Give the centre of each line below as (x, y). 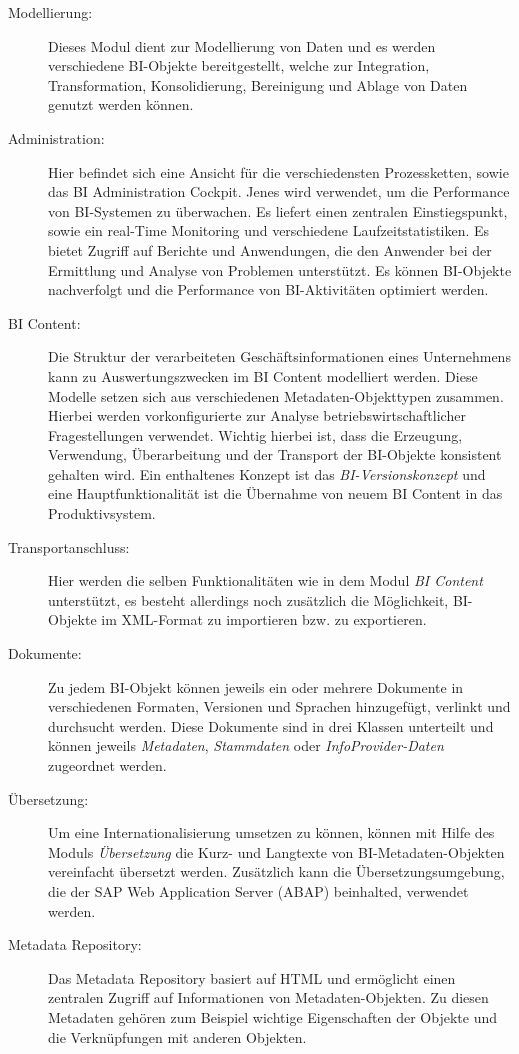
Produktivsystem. (102, 513)
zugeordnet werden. (107, 765)
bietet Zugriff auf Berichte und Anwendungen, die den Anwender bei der (270, 249)
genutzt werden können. (121, 104)
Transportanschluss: (69, 546)
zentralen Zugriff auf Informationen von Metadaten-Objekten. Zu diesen (268, 997)
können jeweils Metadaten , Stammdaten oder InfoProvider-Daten (246, 745)
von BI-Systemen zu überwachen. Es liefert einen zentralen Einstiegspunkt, (278, 210)
